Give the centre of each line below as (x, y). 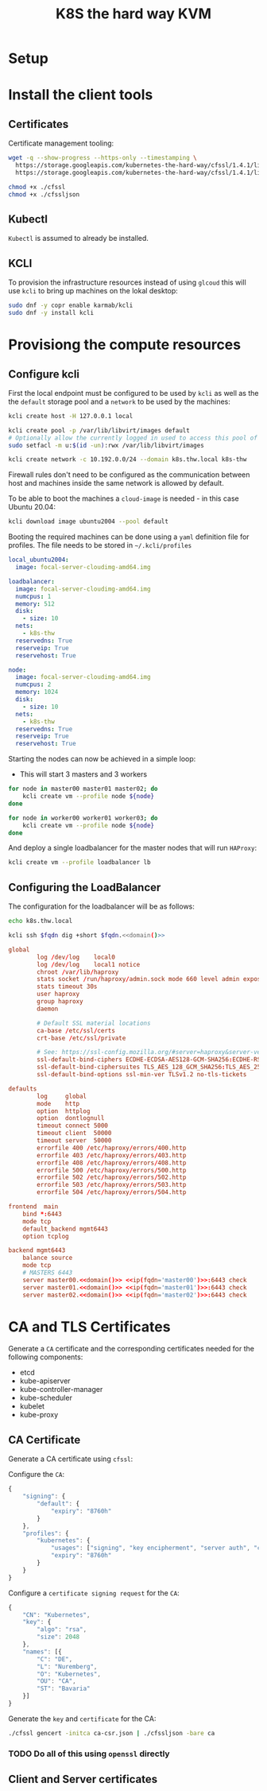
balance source (48, 1258)
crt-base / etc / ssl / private (81, 1038)
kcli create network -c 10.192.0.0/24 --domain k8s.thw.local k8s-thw (128, 459)
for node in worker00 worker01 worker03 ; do (83, 818)
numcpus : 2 (33, 684)
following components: (46, 1357)
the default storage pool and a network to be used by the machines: (119, 401)
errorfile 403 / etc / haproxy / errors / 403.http (112, 1155)
